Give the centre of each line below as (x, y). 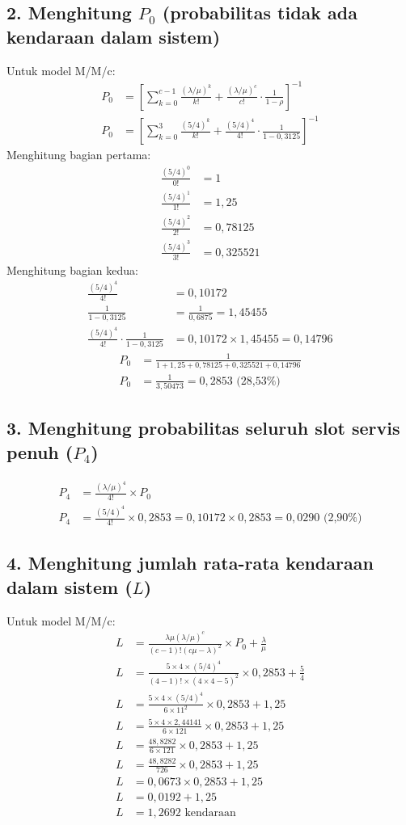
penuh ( (40, 451)
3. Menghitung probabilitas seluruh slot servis (203, 428)
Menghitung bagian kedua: (72, 269)
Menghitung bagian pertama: (79, 155)
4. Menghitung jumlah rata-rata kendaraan (190, 563)
